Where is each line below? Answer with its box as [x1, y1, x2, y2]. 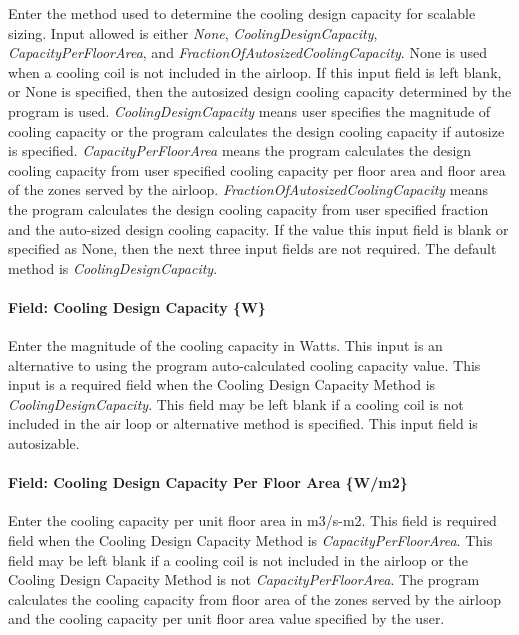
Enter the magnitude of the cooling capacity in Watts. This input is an [8, 335, 443, 356]
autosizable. [8, 433, 80, 454]
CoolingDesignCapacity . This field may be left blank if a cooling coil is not [8, 393, 464, 414]
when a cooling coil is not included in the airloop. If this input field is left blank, [8, 61, 502, 82]
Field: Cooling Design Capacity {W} [8, 296, 266, 317]
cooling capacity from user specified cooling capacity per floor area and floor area [8, 159, 506, 180]
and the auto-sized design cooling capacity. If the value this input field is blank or [8, 218, 509, 239]
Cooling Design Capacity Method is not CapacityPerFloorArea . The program [8, 569, 480, 590]
